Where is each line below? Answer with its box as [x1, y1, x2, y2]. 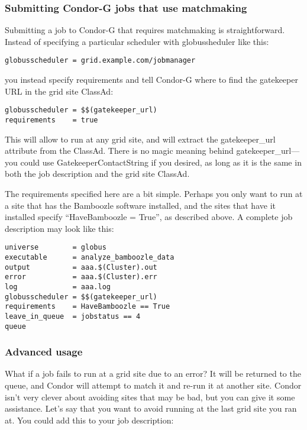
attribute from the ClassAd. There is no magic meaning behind [5, 144, 234, 157]
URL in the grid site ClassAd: [5, 85, 114, 97]
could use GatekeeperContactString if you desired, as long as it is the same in [20, 156, 302, 168]
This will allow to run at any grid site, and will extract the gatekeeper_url [5, 132, 276, 145]
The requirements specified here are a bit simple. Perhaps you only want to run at [5, 187, 303, 199]
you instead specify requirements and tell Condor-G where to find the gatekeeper [5, 73, 298, 86]
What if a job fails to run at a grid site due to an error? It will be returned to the [5, 367, 301, 380]
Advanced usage [5, 344, 83, 359]
